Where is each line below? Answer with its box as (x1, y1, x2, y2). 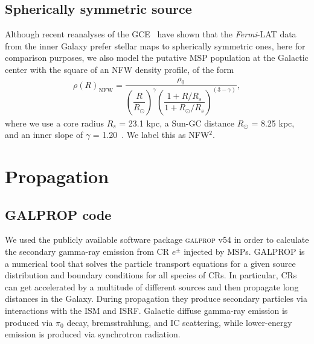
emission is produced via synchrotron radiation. (5, 328, 181, 340)
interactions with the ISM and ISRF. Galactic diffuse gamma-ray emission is (5, 304, 288, 317)
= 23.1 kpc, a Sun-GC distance (119, 116, 235, 129)
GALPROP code (5, 205, 112, 224)
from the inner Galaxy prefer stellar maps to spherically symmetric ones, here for (5, 39, 306, 52)
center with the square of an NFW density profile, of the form (5, 63, 234, 75)
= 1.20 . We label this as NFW (92, 128, 210, 141)
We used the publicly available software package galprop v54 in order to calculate (5, 233, 309, 246)
